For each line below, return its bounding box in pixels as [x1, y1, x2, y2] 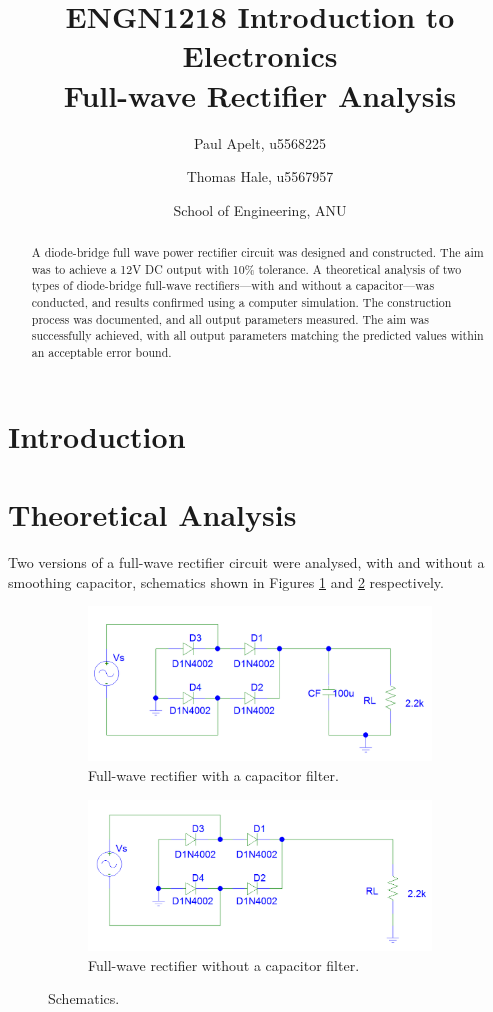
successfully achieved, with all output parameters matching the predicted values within [31, 327, 484, 344]
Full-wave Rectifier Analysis [63, 74, 457, 115]
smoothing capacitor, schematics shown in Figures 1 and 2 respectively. [8, 571, 444, 592]
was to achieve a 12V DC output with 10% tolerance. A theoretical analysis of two [31, 260, 462, 277]
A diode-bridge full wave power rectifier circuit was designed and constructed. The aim [31, 244, 484, 261]
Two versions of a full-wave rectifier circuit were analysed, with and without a [8, 551, 485, 572]
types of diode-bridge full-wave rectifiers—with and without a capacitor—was [31, 277, 435, 294]
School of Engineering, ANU [173, 199, 347, 220]
